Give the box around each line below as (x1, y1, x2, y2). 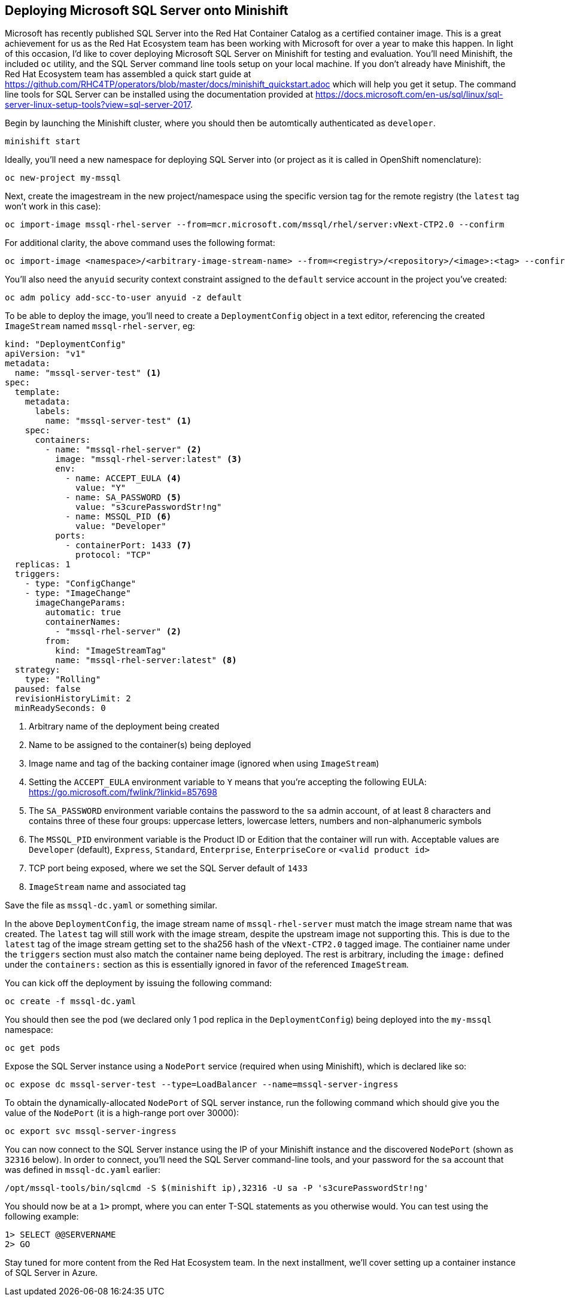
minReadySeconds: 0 (14, 703, 106, 713)
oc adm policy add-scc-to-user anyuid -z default (5, 293, 242, 303)
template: (14, 387, 60, 397)
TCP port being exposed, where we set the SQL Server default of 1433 (29, 863, 308, 874)
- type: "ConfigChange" (25, 579, 136, 589)
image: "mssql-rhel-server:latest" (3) (55, 454, 242, 464)
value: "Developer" (75, 521, 166, 531)
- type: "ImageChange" (25, 588, 131, 598)
